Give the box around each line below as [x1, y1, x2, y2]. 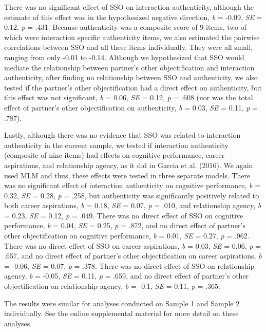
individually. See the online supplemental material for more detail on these [4, 308, 239, 319]
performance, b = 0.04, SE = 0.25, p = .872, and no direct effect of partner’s [4, 220, 245, 231]
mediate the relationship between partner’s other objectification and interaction [4, 62, 255, 72]
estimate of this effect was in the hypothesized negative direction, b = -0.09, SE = [4, 11, 262, 22]
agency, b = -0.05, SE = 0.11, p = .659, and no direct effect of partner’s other [4, 270, 249, 281]
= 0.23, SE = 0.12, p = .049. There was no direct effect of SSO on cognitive [4, 210, 243, 220]
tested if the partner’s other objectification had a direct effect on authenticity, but [4, 82, 262, 93]
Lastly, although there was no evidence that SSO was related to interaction [4, 130, 241, 140]
